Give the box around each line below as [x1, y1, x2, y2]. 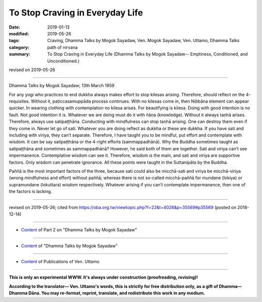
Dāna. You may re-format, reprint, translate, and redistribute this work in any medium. [28, 290, 206, 296]
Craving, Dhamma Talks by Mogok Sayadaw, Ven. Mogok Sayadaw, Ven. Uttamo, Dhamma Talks [47, 38, 240, 44]
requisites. [9, 98, 30, 104]
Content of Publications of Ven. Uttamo [21, 259, 99, 265]
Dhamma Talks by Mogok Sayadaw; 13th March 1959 [9, 83, 115, 89]
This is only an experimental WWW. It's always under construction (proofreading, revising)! [9, 274, 198, 280]
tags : [9, 38, 20, 44]
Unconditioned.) [47, 58, 80, 64]
